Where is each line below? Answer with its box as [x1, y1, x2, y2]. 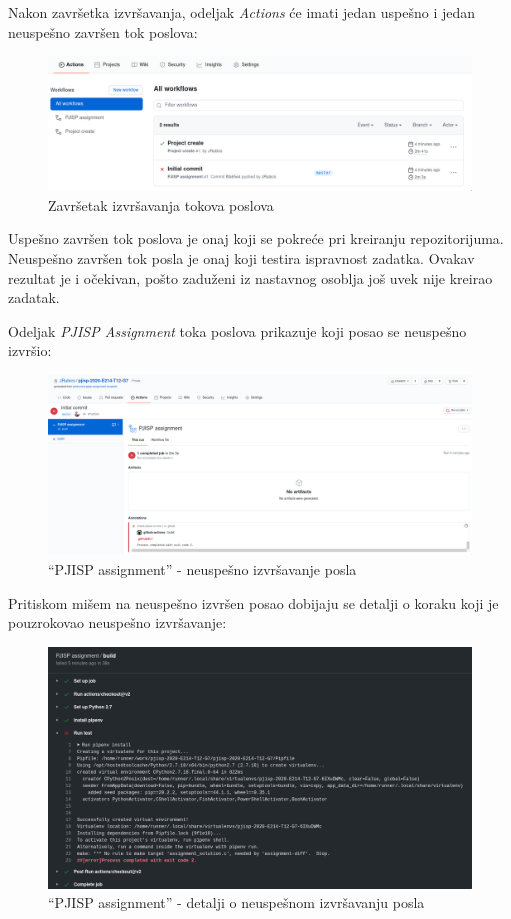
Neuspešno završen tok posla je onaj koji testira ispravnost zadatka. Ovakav [8, 247, 475, 268]
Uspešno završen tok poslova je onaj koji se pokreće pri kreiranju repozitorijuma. [8, 228, 504, 249]
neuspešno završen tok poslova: [8, 21, 198, 42]
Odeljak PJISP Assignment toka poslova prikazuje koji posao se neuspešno [8, 320, 467, 341]
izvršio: [8, 340, 52, 361]
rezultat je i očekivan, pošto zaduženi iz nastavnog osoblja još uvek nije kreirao [8, 267, 493, 288]
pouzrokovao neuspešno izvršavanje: [8, 612, 227, 633]
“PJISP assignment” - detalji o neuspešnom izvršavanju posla [48, 892, 425, 913]
